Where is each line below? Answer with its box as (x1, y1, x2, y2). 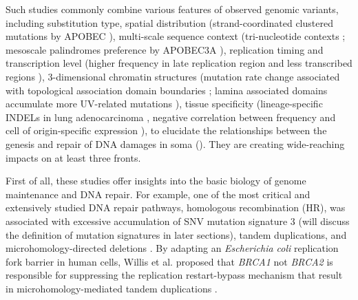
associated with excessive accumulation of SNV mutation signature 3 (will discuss (6, 213, 350, 228)
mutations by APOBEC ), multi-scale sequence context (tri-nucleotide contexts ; (6, 29, 346, 43)
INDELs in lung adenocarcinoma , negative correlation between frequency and (6, 109, 336, 124)
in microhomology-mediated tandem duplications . (6, 281, 218, 295)
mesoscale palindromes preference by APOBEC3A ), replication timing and (6, 42, 324, 56)
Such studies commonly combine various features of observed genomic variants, (6, 2, 339, 16)
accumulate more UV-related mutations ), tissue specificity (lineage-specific (6, 96, 323, 111)
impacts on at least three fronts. (6, 150, 141, 164)
